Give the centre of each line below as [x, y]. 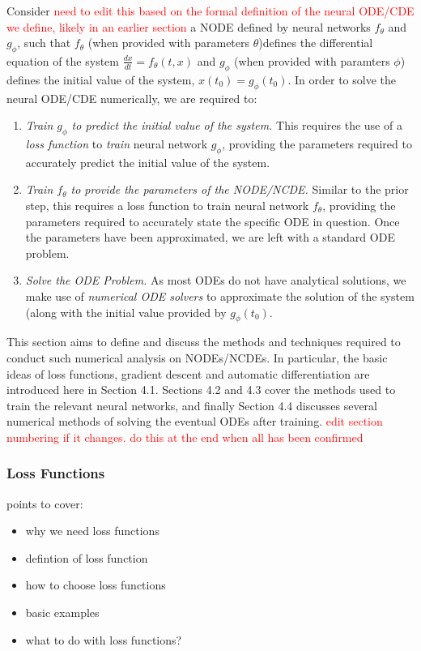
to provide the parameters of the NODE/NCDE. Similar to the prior [240, 189]
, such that [44, 43]
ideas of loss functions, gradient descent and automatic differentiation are [188, 373]
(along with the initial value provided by [126, 312]
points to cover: [45, 503]
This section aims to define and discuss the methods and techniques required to [204, 342]
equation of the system [63, 60]
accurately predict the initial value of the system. [148, 162]
